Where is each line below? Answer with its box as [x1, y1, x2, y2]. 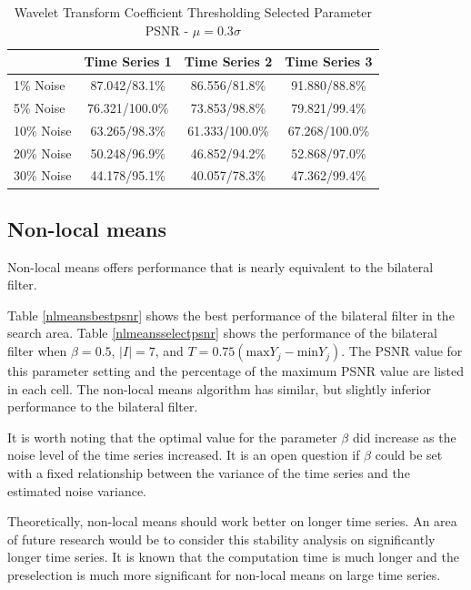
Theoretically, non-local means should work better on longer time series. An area [7, 512, 457, 531]
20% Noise [14, 143, 72, 162]
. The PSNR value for [341, 341, 463, 361]
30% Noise [14, 166, 72, 185]
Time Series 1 [84, 52, 172, 71]
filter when [7, 341, 67, 361]
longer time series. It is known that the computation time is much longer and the [7, 547, 459, 566]
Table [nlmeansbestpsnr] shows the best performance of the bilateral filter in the [7, 305, 455, 324]
